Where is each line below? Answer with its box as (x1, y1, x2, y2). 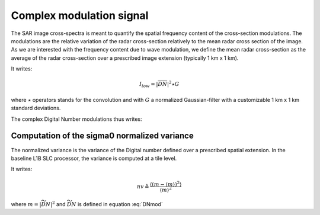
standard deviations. (11, 104, 61, 112)
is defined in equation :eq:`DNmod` (77, 200, 163, 207)
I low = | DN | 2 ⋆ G (139, 80, 180, 89)
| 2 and (50, 200, 66, 207)
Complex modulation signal (11, 9, 149, 22)
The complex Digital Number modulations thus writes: (11, 115, 142, 123)
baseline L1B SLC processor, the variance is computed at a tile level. (11, 155, 177, 162)
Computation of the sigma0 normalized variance (11, 131, 194, 141)
